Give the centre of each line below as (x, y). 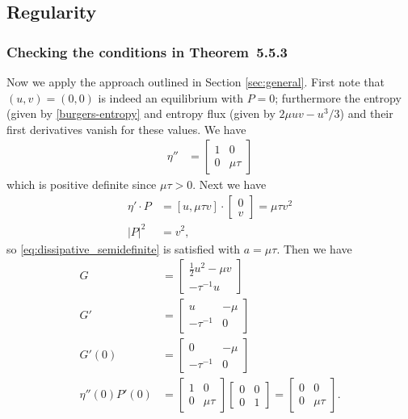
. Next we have (229, 184)
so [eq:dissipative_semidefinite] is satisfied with (124, 248)
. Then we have (314, 248)
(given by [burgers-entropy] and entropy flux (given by (141, 113)
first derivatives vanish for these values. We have (126, 129)
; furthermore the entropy (338, 97)
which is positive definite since (82, 184)
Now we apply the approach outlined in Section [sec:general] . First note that (196, 82)
